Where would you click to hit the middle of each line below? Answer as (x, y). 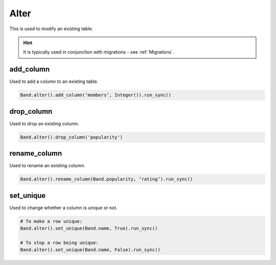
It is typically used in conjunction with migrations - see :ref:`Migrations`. (99, 52)
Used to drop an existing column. (44, 123)
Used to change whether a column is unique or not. (63, 208)
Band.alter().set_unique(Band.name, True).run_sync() (89, 228)
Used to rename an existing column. (47, 166)
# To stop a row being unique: (60, 242)
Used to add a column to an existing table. (54, 81)
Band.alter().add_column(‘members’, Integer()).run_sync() (96, 95)
